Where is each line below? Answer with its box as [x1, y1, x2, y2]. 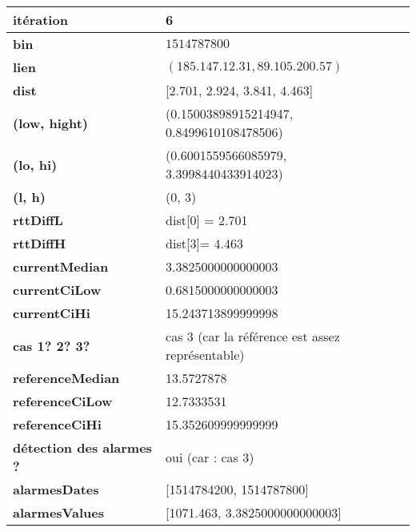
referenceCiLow [13, 392, 113, 410]
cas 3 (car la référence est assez [166, 327, 340, 345]
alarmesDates [13, 480, 99, 498]
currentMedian [13, 257, 109, 276]
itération [13, 10, 68, 29]
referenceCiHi [13, 415, 102, 433]
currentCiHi [13, 304, 90, 322]
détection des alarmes [13, 438, 152, 457]
